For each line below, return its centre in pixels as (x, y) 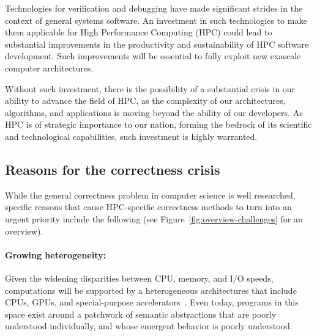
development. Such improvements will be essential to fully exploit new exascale (153, 56)
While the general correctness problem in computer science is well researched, (150, 195)
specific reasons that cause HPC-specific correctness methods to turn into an (148, 207)
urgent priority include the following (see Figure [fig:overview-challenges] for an (154, 218)
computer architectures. (49, 68)
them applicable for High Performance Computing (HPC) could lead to (139, 32)
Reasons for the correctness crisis (113, 169)
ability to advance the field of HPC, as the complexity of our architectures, (145, 100)
